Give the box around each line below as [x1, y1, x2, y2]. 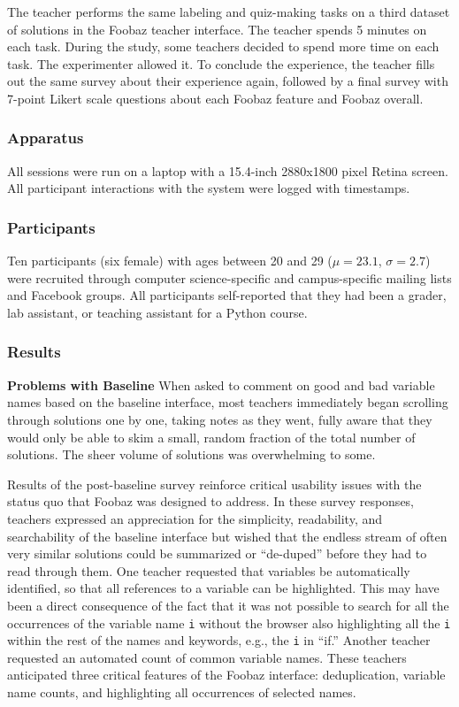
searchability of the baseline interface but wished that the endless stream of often [7, 526, 448, 545]
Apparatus [7, 127, 84, 149]
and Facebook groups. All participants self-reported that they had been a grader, [7, 286, 447, 304]
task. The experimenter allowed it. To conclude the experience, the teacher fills [7, 54, 435, 73]
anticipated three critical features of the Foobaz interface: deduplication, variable [7, 665, 446, 684]
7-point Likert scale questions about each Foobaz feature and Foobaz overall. [7, 88, 424, 107]
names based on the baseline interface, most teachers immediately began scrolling [7, 393, 448, 411]
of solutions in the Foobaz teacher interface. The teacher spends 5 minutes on [7, 19, 427, 38]
